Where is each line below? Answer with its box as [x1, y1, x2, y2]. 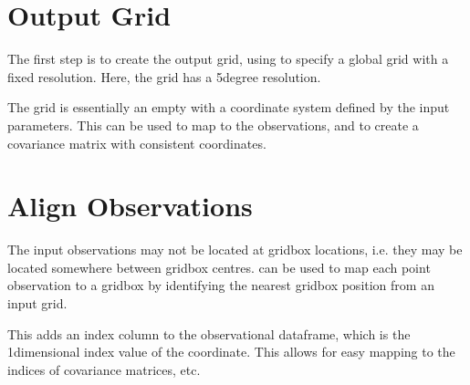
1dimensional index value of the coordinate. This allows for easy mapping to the [7, 342, 455, 361]
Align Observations [7, 187, 253, 224]
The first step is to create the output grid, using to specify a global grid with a [7, 49, 449, 68]
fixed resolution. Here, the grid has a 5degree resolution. [7, 67, 321, 86]
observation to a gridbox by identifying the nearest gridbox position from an [7, 276, 434, 295]
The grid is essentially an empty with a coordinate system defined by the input [7, 98, 450, 117]
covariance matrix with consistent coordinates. [7, 133, 266, 152]
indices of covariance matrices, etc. [7, 359, 201, 379]
